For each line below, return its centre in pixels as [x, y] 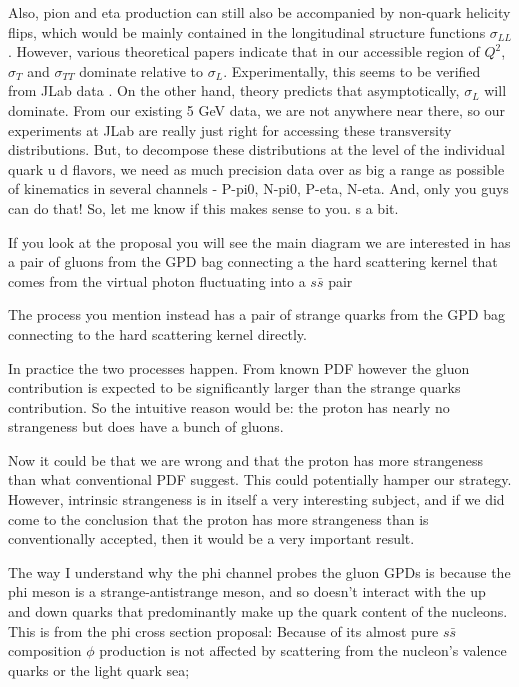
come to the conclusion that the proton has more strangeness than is [218, 518]
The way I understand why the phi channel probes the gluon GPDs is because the [259, 571]
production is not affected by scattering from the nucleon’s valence [303, 650]
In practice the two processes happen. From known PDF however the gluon [239, 367]
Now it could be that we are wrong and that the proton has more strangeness [245, 459]
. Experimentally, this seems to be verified [352, 70]
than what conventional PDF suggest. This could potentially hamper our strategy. [260, 479]
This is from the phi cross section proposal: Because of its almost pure [223, 630]
